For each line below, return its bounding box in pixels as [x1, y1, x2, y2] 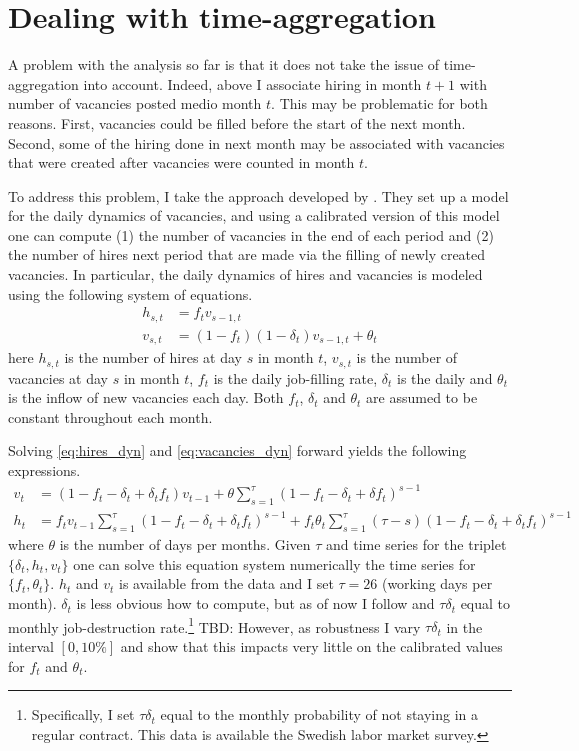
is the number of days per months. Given [59, 534, 311, 555]
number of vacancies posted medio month [8, 93, 262, 114]
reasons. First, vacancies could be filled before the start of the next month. [8, 112, 466, 133]
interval [8, 635, 54, 656]
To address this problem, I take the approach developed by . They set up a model [8, 185, 509, 206]
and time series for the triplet [326, 534, 507, 555]
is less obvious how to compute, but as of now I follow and [76, 593, 435, 614]
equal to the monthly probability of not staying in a [160, 704, 479, 725]
